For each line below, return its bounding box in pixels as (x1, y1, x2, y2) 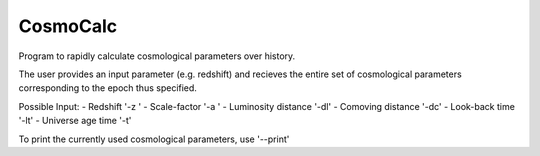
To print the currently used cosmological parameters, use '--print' (18, 133, 290, 145)
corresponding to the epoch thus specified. (18, 82, 197, 94)
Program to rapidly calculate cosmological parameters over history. (18, 50, 296, 62)
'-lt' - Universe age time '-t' (18, 115, 132, 127)
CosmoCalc (18, 15, 118, 37)
